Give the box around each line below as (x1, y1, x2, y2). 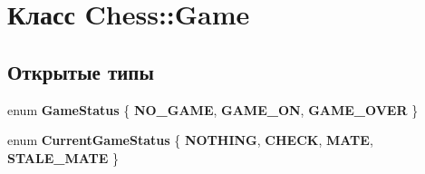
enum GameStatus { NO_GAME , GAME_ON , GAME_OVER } (7, 100, 419, 119)
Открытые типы (7, 57, 154, 85)
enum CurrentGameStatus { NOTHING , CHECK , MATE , (7, 130, 373, 150)
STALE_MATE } (7, 148, 119, 167)
